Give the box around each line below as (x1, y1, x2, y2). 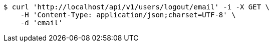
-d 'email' (20, 19, 63, 27)
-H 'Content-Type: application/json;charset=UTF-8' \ (20, 11, 236, 19)
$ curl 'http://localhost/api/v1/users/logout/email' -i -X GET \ (4, 3, 270, 11)
